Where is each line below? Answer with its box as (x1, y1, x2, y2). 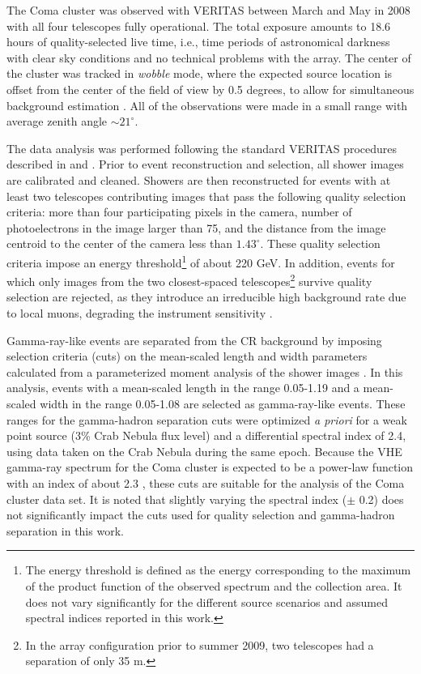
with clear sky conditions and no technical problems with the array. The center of (6, 49, 411, 66)
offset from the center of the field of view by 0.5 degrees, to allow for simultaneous (6, 80, 415, 97)
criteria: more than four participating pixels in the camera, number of (6, 203, 352, 220)
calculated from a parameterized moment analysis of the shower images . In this (6, 363, 403, 380)
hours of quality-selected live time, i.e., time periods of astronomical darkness (6, 33, 390, 50)
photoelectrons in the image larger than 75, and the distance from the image (6, 219, 386, 236)
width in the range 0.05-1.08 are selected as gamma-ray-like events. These (40, 395, 406, 412)
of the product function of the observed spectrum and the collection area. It (25, 577, 402, 594)
